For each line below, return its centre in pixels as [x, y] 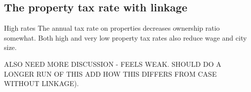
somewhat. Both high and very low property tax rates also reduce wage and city [125, 37]
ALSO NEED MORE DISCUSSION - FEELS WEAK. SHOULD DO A [113, 64]
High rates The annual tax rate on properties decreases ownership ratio [112, 28]
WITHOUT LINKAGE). [42, 83]
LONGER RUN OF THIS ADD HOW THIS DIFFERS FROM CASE [110, 73]
